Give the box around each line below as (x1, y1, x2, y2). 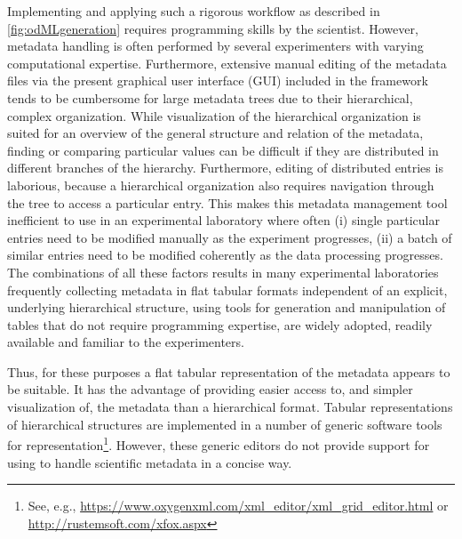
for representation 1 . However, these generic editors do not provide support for (7, 433, 430, 454)
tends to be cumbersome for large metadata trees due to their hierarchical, (7, 88, 413, 107)
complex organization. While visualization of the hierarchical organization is (7, 106, 421, 125)
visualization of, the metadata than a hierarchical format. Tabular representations (7, 398, 453, 416)
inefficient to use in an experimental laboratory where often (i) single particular (7, 211, 440, 229)
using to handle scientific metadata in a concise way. (7, 453, 292, 471)
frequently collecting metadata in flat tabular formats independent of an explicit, (7, 280, 448, 299)
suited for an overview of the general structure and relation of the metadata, (7, 124, 424, 142)
